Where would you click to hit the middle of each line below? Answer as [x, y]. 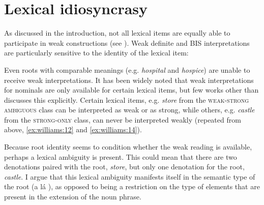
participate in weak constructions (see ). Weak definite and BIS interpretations [127, 42]
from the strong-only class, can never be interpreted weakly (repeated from [123, 119]
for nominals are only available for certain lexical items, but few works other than [131, 90]
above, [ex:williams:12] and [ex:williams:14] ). [73, 129]
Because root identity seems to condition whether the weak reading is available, [128, 147]
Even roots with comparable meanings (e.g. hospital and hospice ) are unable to [127, 69]
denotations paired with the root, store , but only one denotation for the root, [124, 167]
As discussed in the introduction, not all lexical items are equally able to [117, 33]
